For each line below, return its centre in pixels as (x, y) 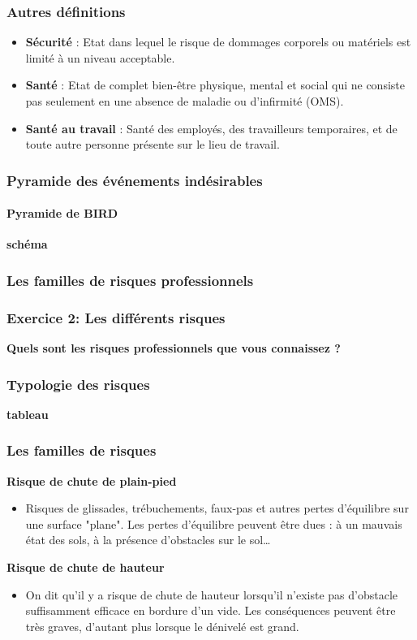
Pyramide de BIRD (62, 213)
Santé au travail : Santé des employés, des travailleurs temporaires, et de (211, 128)
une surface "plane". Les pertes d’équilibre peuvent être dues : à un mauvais (214, 523)
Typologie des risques (78, 384)
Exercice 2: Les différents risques (116, 317)
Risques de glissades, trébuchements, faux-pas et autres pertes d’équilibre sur (217, 508)
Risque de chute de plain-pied (92, 480)
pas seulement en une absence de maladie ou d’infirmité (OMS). (185, 101)
